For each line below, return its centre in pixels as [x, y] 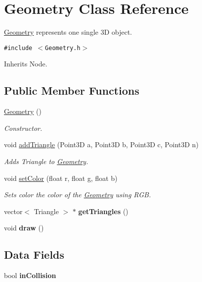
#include [18, 48]
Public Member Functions [72, 90]
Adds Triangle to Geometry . [46, 161]
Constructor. [23, 128]
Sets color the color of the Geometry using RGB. [78, 195]
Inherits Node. [26, 64]
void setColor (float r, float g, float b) [61, 178]
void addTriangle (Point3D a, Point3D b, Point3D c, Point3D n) [101, 144]
